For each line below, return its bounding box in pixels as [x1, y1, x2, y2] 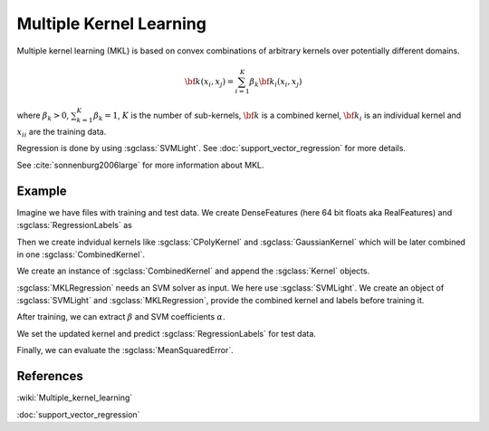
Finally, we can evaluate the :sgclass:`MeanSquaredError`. [16, 345, 235, 356]
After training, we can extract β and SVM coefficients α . [16, 311, 225, 322]
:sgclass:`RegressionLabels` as [16, 220, 133, 231]
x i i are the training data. [16, 127, 107, 139]
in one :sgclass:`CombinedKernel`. [16, 249, 145, 260]
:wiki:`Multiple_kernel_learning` [16, 392, 133, 403]
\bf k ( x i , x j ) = [184, 76, 235, 89]
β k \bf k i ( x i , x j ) [249, 76, 302, 89]
